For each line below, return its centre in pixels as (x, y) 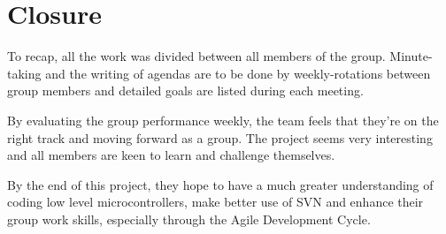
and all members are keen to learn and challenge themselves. (171, 155)
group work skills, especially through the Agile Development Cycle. (189, 219)
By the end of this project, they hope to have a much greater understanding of (220, 184)
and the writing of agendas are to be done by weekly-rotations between (238, 73)
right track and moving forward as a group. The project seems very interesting (220, 137)
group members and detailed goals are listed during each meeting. (185, 91)
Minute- (411, 56)
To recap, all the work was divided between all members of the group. (196, 56)
